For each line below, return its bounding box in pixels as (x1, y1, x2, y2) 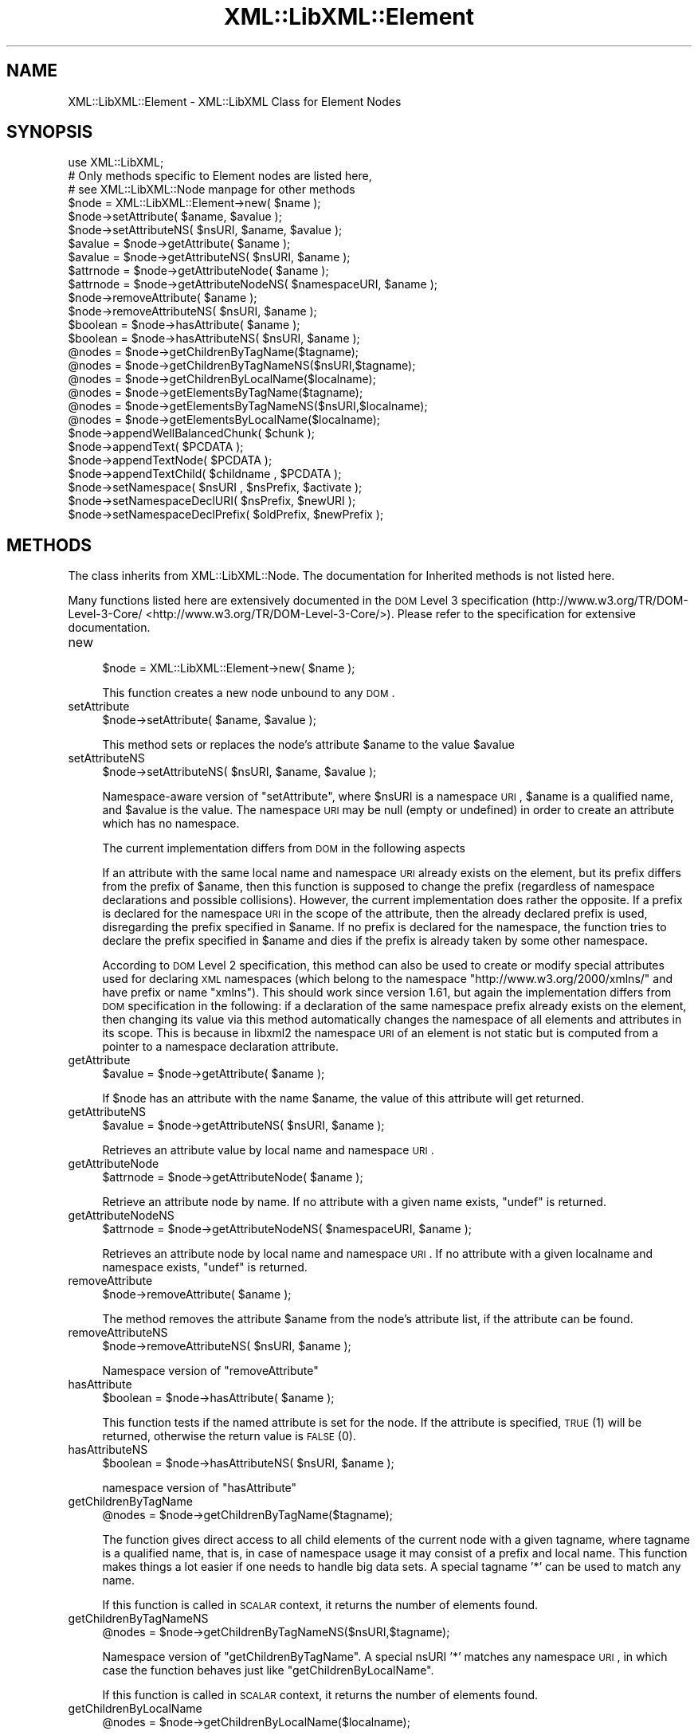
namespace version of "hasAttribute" (102, 1481, 297, 1495)
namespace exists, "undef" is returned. (102, 1260, 308, 1275)
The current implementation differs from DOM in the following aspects (102, 841, 465, 856)
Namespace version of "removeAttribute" (102, 1364, 319, 1378)
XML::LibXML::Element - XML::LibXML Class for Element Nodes (68, 94, 402, 108)
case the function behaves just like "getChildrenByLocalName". (102, 1663, 434, 1678)
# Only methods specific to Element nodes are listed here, (68, 169, 372, 183)
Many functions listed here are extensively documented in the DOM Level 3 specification (68, 593, 529, 608)
